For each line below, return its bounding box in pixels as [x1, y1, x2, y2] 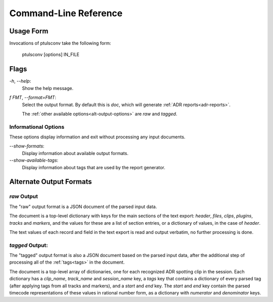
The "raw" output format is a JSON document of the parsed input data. [9, 204, 157, 210]
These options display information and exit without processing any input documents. [9, 134, 186, 140]
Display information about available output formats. [22, 150, 129, 156]
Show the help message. [22, 85, 73, 91]
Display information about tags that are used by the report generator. [22, 164, 165, 170]
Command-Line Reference [9, 8, 123, 19]
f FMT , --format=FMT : [9, 94, 57, 100]
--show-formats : [9, 143, 45, 149]
